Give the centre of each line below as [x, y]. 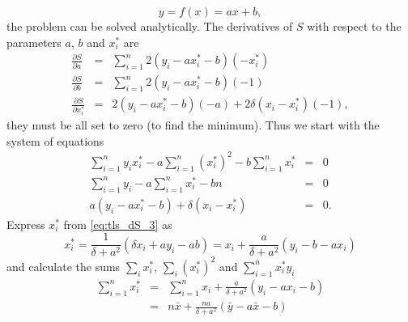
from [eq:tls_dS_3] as [118, 224]
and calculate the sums [64, 266]
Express [26, 224]
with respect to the [354, 26]
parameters [34, 42]
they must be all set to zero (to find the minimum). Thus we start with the [193, 125]
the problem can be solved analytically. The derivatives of [150, 26]
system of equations [55, 140]
